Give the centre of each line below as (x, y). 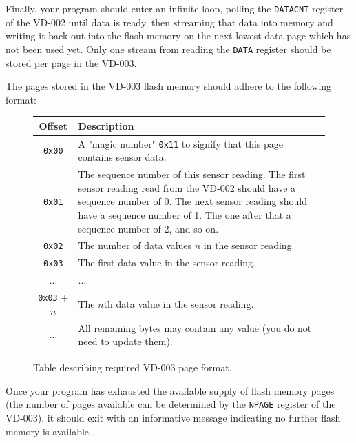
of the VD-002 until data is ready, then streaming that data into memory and (169, 22)
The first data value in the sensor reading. (167, 263)
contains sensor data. (122, 157)
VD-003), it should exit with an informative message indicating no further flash (173, 418)
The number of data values (135, 245)
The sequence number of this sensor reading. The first (192, 174)
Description (106, 125)
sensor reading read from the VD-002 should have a (187, 187)
